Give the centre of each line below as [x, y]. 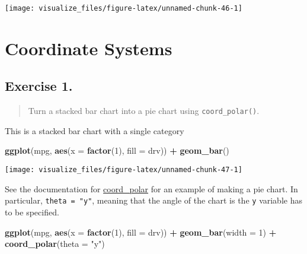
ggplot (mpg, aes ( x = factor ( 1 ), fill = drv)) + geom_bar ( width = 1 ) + [141, 232]
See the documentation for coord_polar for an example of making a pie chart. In [151, 188]
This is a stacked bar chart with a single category [95, 130]
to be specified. [32, 212]
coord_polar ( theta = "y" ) [55, 244]
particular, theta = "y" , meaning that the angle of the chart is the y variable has [153, 200]
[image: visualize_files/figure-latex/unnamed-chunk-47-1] [124, 170]
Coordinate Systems [89, 48]
